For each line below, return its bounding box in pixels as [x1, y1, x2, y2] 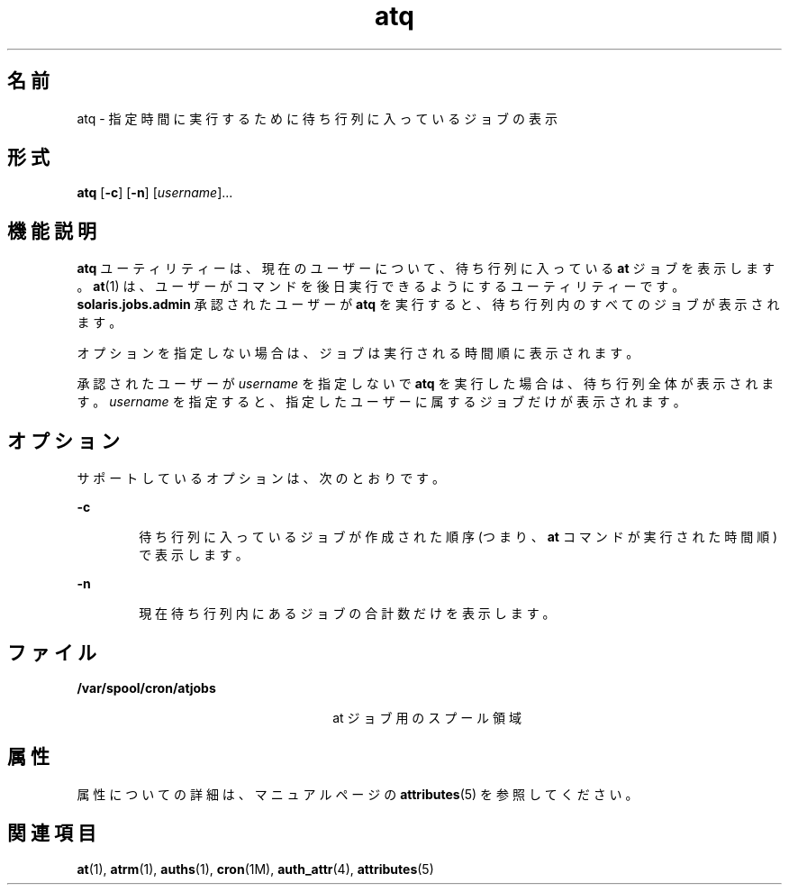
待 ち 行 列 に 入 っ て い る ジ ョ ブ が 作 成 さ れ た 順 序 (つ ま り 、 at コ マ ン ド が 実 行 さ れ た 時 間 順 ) [139, 529, 778, 545]
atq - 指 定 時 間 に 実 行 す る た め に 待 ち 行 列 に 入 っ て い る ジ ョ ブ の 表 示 [77, 110, 558, 126]
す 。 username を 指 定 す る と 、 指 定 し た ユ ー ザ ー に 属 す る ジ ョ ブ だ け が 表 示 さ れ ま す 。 [77, 394, 686, 410]
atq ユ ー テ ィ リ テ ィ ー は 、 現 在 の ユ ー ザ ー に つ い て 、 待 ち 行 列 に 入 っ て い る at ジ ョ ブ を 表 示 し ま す [77, 260, 775, 277]
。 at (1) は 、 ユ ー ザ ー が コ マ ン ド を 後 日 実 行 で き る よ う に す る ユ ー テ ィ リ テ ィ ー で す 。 [77, 278, 685, 295]
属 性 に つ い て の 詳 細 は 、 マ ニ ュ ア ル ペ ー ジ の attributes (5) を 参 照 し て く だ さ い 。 [77, 786, 639, 802]
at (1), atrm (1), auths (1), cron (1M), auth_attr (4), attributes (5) [77, 860, 434, 877]
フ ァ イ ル [7, 641, 96, 664]
